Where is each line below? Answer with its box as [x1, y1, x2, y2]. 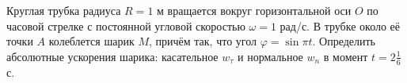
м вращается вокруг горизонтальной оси [157, 2, 352, 18]
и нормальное [238, 48, 303, 64]
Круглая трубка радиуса [6, 2, 121, 18]
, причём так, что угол [148, 33, 257, 49]
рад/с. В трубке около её [280, 17, 401, 34]
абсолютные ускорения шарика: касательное [6, 48, 219, 64]
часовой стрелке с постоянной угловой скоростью [6, 17, 245, 34]
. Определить [312, 33, 375, 49]
